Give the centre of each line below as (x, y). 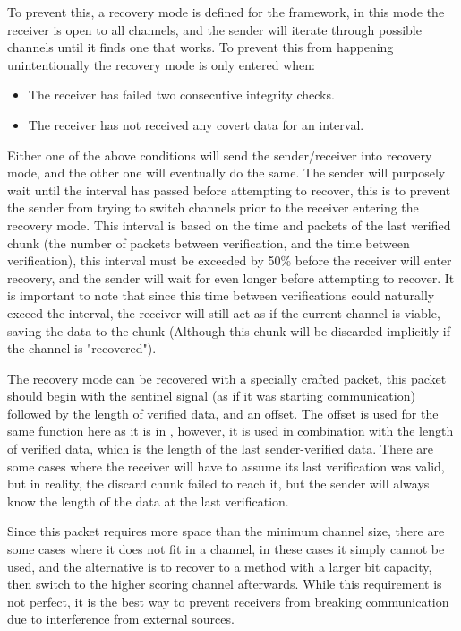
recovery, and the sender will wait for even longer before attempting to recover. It (231, 277)
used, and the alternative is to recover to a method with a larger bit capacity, (220, 566)
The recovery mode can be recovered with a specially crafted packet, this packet (227, 378)
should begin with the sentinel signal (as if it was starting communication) (211, 396)
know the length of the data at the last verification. (148, 501)
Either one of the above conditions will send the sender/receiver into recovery (220, 155)
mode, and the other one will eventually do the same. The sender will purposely (226, 173)
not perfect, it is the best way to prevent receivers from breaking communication (228, 601)
